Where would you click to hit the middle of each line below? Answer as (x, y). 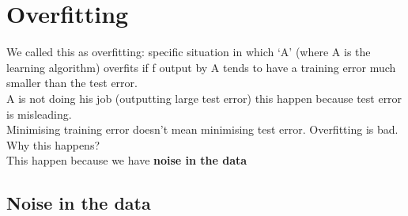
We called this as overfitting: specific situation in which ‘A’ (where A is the (189, 52)
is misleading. (39, 114)
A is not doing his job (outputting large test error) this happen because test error (204, 98)
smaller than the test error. (72, 83)
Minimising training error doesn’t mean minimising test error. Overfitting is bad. (202, 129)
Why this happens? (53, 144)
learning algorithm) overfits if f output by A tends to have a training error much (201, 67)
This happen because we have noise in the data (127, 160)
